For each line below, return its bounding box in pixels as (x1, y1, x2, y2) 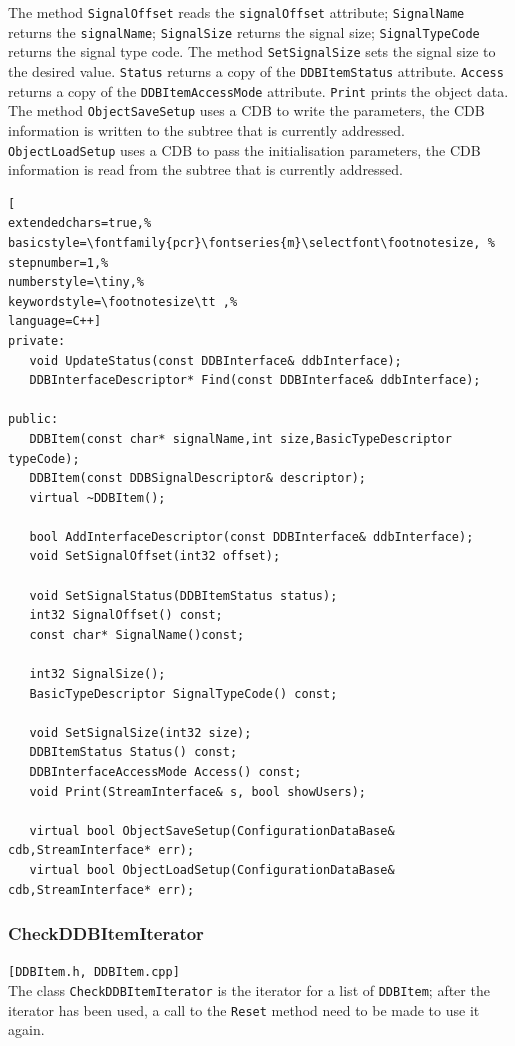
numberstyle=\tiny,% (8, 275, 145, 290)
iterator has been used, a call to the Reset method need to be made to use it (8, 999, 480, 1020)
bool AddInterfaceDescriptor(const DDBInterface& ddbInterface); (29, 529, 474, 544)
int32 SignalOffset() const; (29, 608, 223, 623)
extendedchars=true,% (8, 216, 152, 231)
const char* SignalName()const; (29, 627, 245, 642)
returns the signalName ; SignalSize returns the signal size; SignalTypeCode (8, 21, 480, 42)
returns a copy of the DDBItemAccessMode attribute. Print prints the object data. (8, 80, 509, 101)
